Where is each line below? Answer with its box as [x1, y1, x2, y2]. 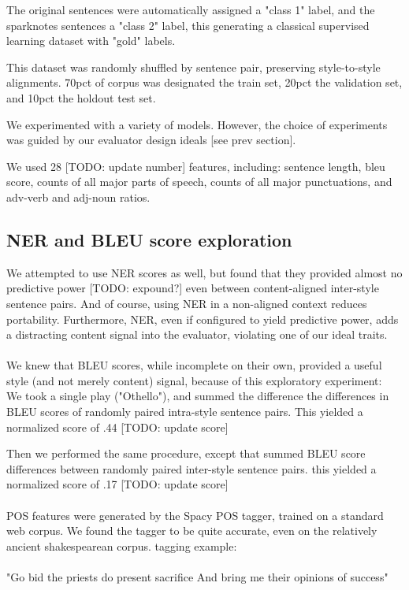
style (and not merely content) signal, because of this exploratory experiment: [6, 372, 382, 388]
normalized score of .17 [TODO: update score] [6, 476, 229, 492]
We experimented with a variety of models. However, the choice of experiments [6, 116, 388, 132]
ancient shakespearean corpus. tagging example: [6, 537, 237, 554]
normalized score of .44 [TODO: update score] [6, 418, 229, 435]
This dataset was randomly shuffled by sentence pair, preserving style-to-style [6, 58, 381, 75]
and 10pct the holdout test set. [6, 89, 156, 106]
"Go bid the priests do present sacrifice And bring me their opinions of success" [6, 569, 389, 585]
